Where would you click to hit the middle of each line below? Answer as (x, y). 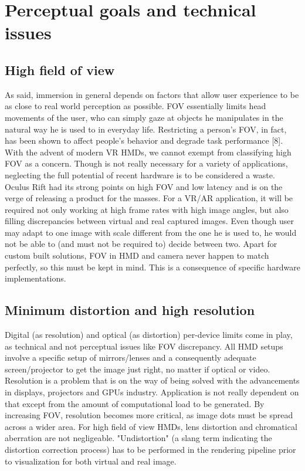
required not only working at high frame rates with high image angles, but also (147, 209)
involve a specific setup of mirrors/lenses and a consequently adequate (131, 358)
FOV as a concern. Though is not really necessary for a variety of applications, (146, 163)
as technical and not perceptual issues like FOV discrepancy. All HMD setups (144, 346)
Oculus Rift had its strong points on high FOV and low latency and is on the (144, 186)
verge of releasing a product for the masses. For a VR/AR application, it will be (149, 198)
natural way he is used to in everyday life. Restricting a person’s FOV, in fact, (146, 129)
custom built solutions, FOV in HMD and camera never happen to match (137, 255)
